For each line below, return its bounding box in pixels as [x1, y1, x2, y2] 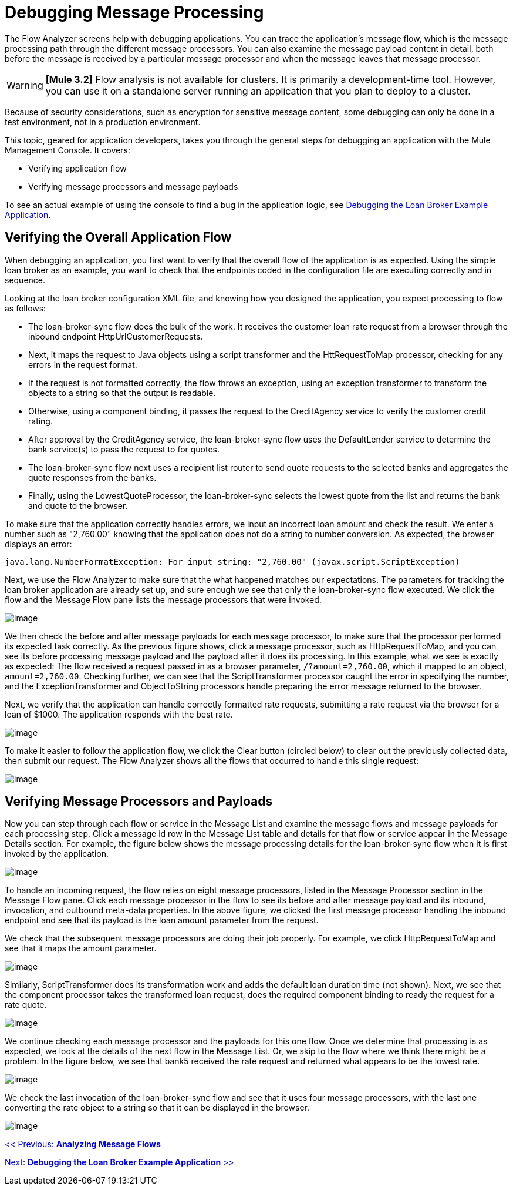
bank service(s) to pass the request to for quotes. [28, 444, 220, 454]
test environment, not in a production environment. [5, 116, 201, 127]
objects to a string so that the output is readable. [28, 387, 216, 398]
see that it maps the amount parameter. [5, 943, 157, 954]
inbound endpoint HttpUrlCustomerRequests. [28, 331, 203, 341]
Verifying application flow [28, 163, 127, 173]
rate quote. [5, 1000, 47, 1010]
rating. [28, 415, 53, 426]
